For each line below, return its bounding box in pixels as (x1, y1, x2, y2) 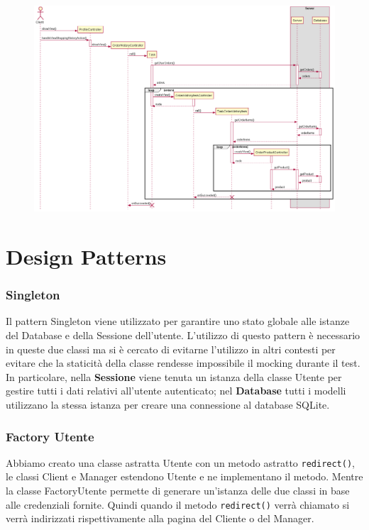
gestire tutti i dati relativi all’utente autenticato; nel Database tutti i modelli (6, 383, 346, 398)
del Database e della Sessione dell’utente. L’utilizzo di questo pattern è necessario (6, 328, 360, 343)
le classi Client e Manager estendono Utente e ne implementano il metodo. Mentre (6, 469, 363, 484)
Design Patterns (6, 242, 167, 271)
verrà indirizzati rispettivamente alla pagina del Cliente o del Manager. (6, 511, 314, 526)
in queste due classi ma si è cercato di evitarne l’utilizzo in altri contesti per (6, 341, 336, 356)
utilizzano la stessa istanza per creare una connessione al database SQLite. (6, 397, 330, 412)
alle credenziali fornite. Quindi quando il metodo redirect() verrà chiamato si (6, 497, 350, 512)
